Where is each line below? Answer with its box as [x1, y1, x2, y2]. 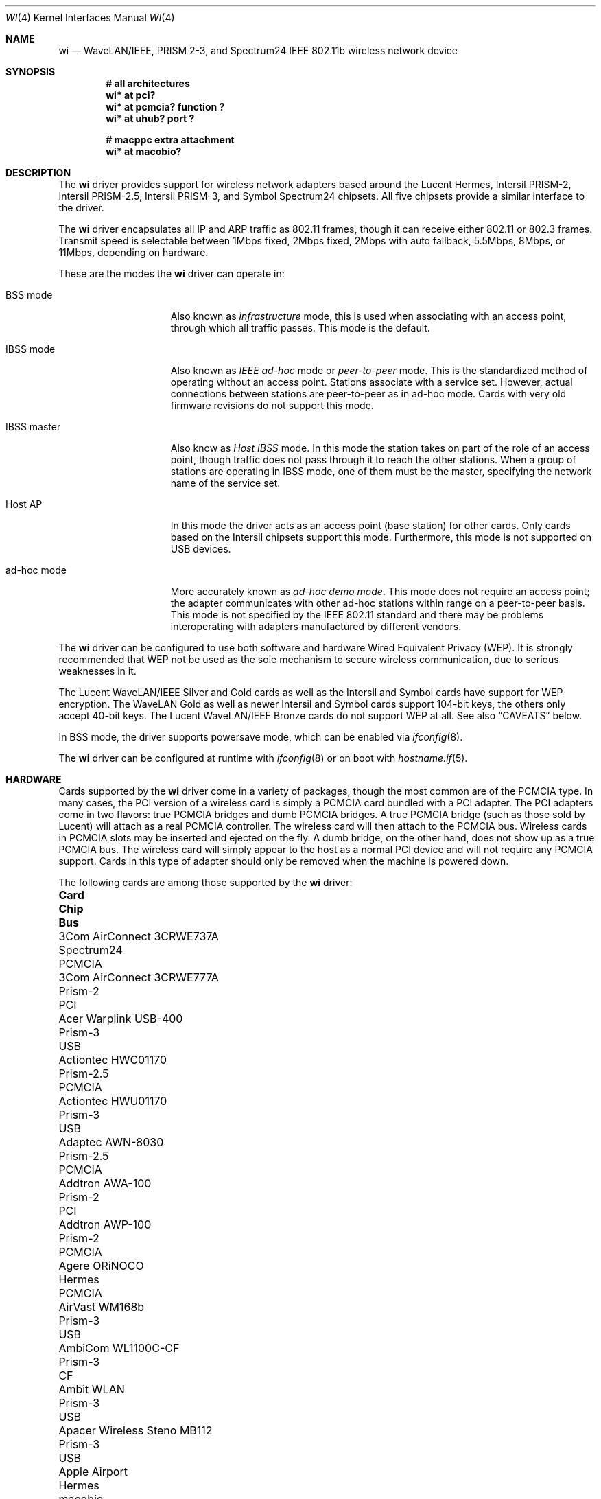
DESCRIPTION [5, 167, 71, 178]
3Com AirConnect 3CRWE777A [58, 971, 219, 984]
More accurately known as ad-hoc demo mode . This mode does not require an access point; [170, 585, 590, 597]
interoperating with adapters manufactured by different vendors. [170, 620, 462, 632]
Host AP [5, 498, 43, 510]
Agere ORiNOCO [58, 1259, 144, 1273]
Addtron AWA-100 [58, 1176, 152, 1190]
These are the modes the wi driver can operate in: [58, 268, 285, 279]
